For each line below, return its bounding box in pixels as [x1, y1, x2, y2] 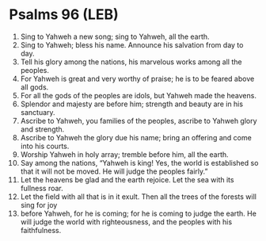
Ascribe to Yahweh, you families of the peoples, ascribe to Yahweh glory [20, 116, 257, 125]
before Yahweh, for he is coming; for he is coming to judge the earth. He [20, 208, 256, 218]
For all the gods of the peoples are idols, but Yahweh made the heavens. [20, 90, 256, 100]
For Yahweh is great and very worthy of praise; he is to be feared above [20, 74, 255, 83]
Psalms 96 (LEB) [9, 6, 120, 24]
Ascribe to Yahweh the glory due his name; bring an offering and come [20, 132, 252, 142]
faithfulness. [20, 225, 62, 235]
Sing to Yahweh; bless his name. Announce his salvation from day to [20, 40, 244, 49]
